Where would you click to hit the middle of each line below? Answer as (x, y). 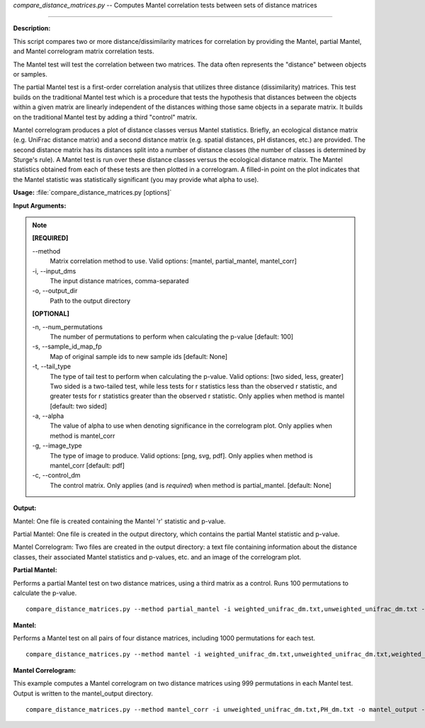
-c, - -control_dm (56, 475)
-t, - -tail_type (52, 366)
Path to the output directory (90, 300)
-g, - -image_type (57, 445)
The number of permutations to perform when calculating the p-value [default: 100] (172, 336)
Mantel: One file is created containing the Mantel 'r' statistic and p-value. (119, 521)
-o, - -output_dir (55, 291)
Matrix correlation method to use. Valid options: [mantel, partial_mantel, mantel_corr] (174, 261)
